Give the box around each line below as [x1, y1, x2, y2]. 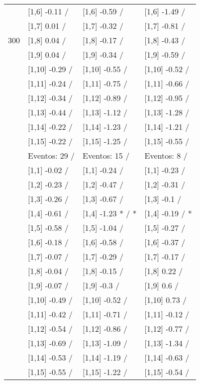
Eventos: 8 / [144, 150, 188, 161]
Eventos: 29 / [28, 150, 75, 161]
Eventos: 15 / [83, 150, 130, 161]
